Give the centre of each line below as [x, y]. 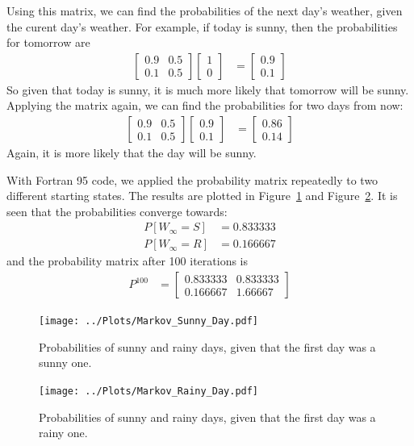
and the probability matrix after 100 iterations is [128, 261]
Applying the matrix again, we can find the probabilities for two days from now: [205, 105]
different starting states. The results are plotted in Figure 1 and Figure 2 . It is [202, 196]
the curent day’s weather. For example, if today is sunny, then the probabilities [202, 26]
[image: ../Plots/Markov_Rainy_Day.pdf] [149, 391]
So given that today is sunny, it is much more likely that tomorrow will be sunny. [208, 89]
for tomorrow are [48, 42]
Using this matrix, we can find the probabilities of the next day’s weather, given [205, 10]
